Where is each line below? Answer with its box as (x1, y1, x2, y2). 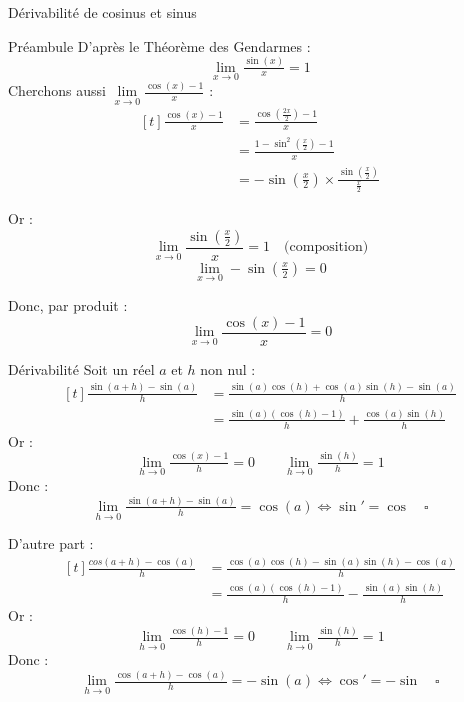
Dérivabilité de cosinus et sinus (8, 2, 197, 22)
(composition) (284, 240, 369, 255)
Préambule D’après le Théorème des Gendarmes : (8, 35, 311, 56)
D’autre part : (8, 533, 94, 554)
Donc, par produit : (8, 295, 128, 316)
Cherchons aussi (8, 80, 106, 101)
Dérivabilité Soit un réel (8, 358, 155, 379)
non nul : (200, 358, 256, 379)
